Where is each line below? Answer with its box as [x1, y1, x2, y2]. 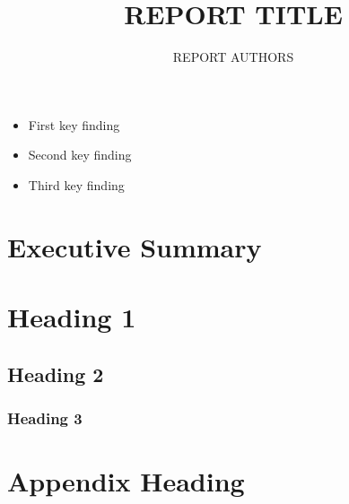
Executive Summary [7, 228, 262, 265]
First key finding [28, 115, 120, 134]
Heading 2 [7, 360, 104, 387]
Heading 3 [7, 406, 83, 429]
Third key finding [28, 175, 125, 194]
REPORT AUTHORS [172, 48, 294, 66]
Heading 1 [7, 299, 136, 335]
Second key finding [28, 145, 132, 164]
